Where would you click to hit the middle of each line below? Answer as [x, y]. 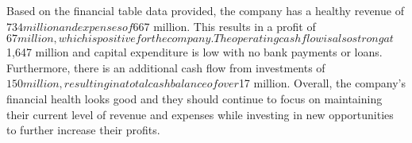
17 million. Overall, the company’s [322, 83]
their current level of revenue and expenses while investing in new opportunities [200, 114]
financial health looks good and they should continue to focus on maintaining [194, 98]
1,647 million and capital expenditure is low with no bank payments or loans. [194, 52]
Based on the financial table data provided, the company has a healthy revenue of [205, 10]
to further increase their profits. [83, 130]
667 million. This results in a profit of [224, 26]
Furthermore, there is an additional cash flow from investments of [166, 67]
